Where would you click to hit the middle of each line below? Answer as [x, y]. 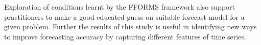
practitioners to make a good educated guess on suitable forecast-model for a [124, 16]
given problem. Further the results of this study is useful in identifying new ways [130, 27]
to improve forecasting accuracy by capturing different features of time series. [125, 36]
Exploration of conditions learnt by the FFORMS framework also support [120, 7]
